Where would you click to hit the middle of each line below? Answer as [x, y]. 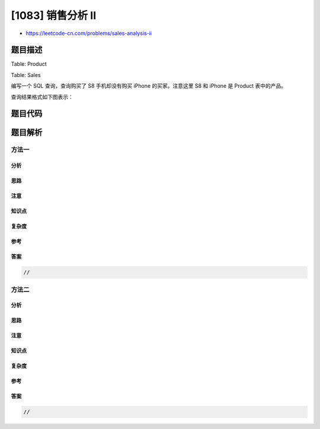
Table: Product [29, 64]
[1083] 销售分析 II [54, 15]
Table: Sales [26, 75]
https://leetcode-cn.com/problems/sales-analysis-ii [89, 33]
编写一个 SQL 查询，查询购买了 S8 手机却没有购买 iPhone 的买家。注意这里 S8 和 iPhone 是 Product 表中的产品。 [149, 86]
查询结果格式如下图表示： [42, 97]
